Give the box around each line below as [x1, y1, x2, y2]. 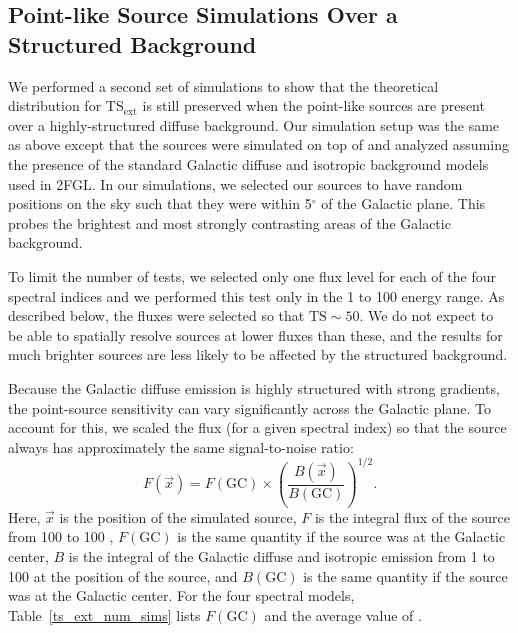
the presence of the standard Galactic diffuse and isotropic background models [8, 153, 489, 174]
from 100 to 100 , [8, 526, 114, 547]
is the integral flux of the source [314, 506, 511, 527]
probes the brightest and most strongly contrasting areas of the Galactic [8, 212, 451, 233]
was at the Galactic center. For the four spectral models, [8, 585, 355, 606]
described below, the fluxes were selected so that [8, 305, 305, 326]
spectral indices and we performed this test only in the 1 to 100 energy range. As [8, 285, 505, 306]
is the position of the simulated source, [59, 506, 297, 527]
